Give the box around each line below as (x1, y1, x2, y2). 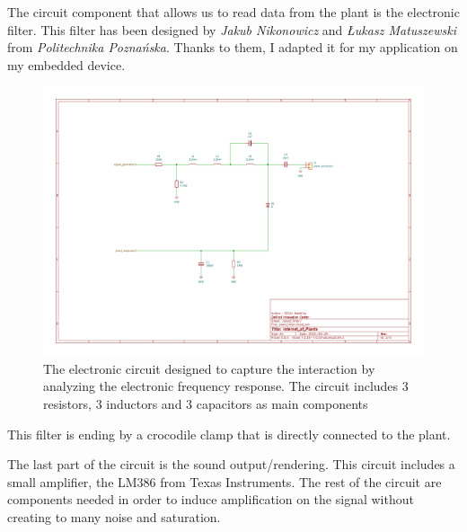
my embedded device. (7, 55, 126, 74)
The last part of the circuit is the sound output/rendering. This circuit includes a (7, 455, 455, 474)
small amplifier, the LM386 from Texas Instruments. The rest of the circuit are (7, 472, 442, 491)
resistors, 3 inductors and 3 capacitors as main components (43, 394, 368, 412)
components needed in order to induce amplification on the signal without (7, 490, 414, 509)
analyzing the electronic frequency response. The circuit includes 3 (43, 377, 409, 395)
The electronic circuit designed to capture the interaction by (43, 359, 375, 377)
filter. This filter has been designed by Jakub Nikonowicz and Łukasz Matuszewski (7, 20, 456, 39)
